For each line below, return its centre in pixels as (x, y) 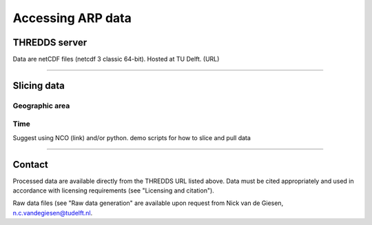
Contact (30, 165)
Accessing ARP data (72, 18)
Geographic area (41, 106)
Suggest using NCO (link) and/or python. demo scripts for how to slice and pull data (132, 137)
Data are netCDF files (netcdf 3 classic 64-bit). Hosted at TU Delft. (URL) (116, 59)
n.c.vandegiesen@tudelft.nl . (53, 213)
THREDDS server (50, 42)
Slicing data (39, 85)
